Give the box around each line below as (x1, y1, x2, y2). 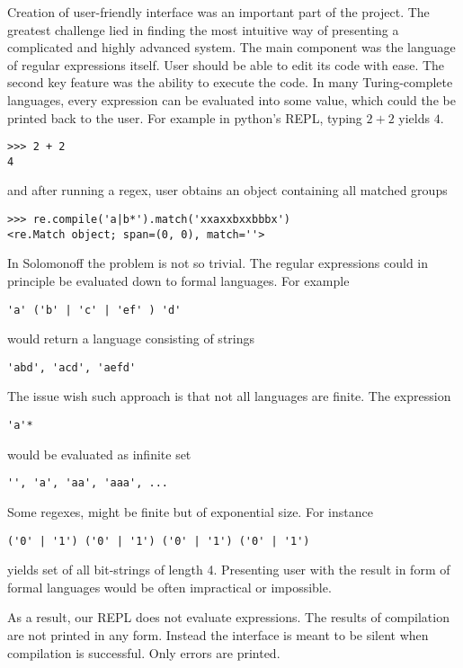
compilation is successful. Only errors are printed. (7, 643, 280, 662)
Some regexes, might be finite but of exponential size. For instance (7, 502, 373, 521)
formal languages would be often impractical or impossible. (7, 577, 332, 596)
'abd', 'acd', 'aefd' (7, 361, 137, 374)
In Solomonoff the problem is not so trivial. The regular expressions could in (7, 254, 429, 272)
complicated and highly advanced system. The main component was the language (7, 38, 456, 57)
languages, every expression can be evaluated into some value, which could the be (7, 90, 456, 109)
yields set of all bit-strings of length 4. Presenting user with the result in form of (7, 560, 450, 579)
